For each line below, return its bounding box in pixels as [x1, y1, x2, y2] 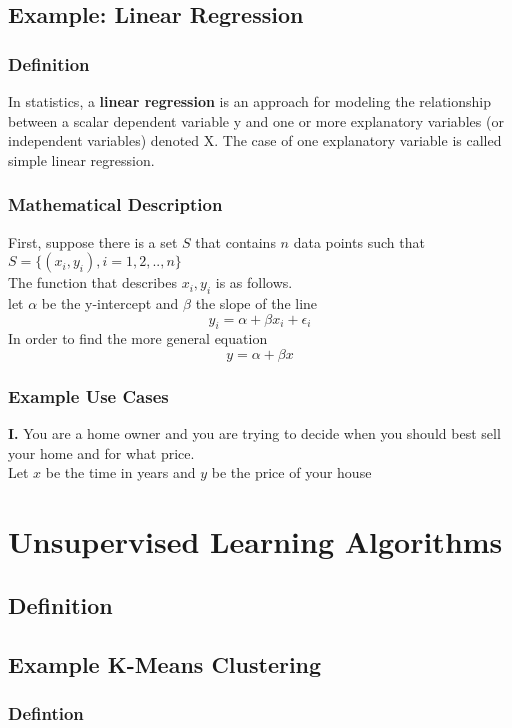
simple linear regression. [8, 149, 155, 170]
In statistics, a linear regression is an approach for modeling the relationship [8, 91, 491, 111]
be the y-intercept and [41, 292, 179, 313]
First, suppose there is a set [8, 231, 178, 252]
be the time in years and [45, 462, 196, 483]
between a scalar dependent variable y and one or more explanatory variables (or [8, 110, 504, 131]
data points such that [293, 231, 425, 252]
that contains [195, 231, 276, 252]
